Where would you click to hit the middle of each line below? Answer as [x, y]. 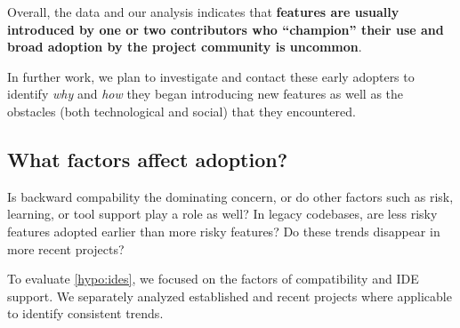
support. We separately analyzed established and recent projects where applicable [230, 296]
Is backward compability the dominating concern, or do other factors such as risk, [230, 196]
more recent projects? [66, 248]
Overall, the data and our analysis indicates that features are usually [203, 12]
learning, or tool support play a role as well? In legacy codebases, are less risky [222, 214]
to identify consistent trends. [85, 313]
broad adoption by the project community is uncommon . [185, 47]
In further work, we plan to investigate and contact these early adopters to [211, 76]
